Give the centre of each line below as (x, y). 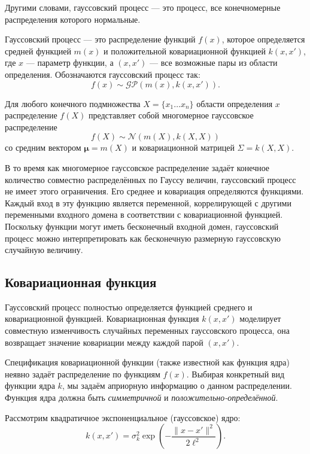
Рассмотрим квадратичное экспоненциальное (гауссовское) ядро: (123, 417)
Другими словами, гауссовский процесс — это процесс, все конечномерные (143, 7)
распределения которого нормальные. (73, 19)
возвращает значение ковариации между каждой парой (104, 342)
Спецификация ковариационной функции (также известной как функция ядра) (147, 362)
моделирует (260, 319)
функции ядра (30, 386)
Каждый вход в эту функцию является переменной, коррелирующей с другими (148, 202)
